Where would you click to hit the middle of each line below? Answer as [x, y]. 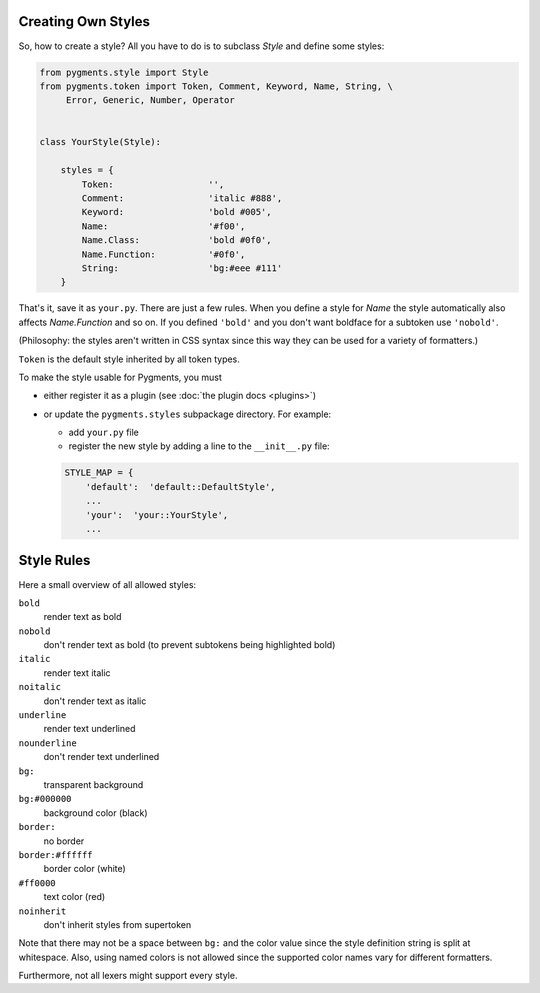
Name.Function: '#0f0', [163, 254]
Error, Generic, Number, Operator [150, 100]
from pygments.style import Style [124, 72]
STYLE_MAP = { [99, 473]
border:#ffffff [56, 854]
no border [64, 841]
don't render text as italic [95, 701]
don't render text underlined [101, 757]
